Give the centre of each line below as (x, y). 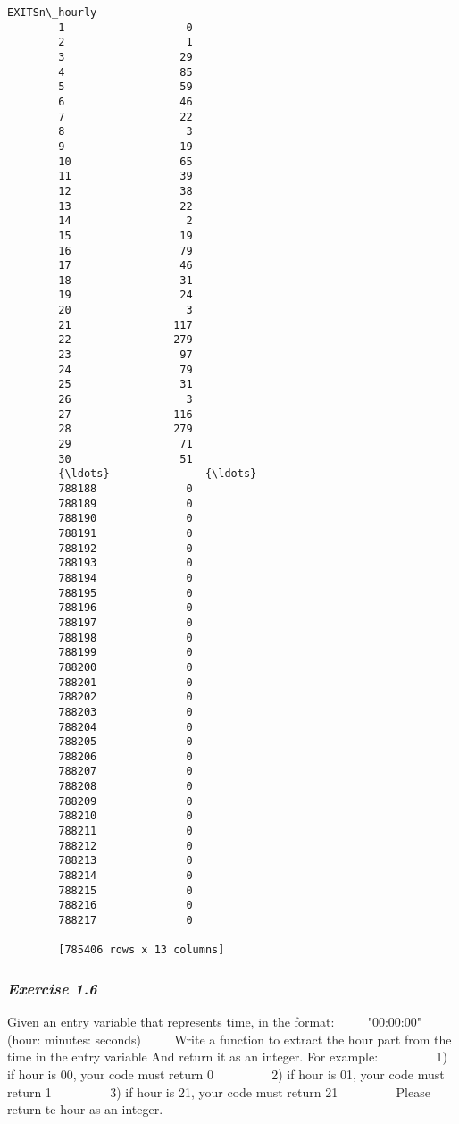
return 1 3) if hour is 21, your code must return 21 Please (219, 1091)
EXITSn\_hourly (52, 13)
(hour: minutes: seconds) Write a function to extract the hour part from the (229, 1039)
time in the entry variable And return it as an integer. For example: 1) (227, 1057)
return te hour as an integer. (85, 1109)
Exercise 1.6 (52, 988)
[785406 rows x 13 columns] (142, 950)
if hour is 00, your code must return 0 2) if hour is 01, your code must (226, 1074)
